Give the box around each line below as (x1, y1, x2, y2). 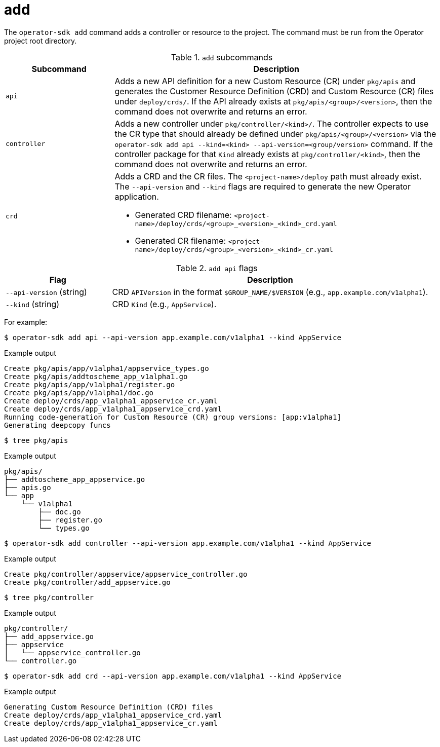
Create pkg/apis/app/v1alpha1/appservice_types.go (4, 364, 209, 372)
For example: (4, 317, 48, 326)
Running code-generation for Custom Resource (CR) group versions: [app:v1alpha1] (4, 413, 341, 421)
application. (114, 191, 159, 202)
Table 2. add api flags (176, 263, 258, 273)
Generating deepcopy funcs (4, 421, 111, 429)
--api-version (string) (6, 286, 87, 297)
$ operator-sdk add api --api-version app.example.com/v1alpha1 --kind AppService (4, 333, 341, 342)
